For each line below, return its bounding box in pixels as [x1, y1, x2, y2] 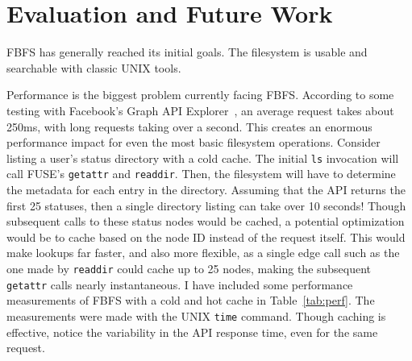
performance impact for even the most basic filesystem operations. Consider [6, 134, 381, 151]
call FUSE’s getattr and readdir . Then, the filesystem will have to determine [6, 165, 396, 182]
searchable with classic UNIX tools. [6, 59, 181, 76]
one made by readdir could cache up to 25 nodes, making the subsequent [6, 259, 372, 276]
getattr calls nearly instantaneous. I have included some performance [6, 276, 353, 293]
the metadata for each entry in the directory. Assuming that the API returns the [6, 181, 406, 197]
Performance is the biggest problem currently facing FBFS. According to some [6, 86, 394, 103]
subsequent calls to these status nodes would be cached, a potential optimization [6, 213, 405, 230]
